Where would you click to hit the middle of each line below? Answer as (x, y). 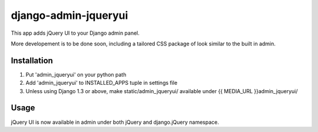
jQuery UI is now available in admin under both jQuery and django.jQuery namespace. (115, 122)
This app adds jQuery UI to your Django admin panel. (75, 33)
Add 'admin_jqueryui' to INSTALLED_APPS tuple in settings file (102, 83)
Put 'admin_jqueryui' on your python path (76, 74)
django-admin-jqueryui (69, 15)
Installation (32, 60)
